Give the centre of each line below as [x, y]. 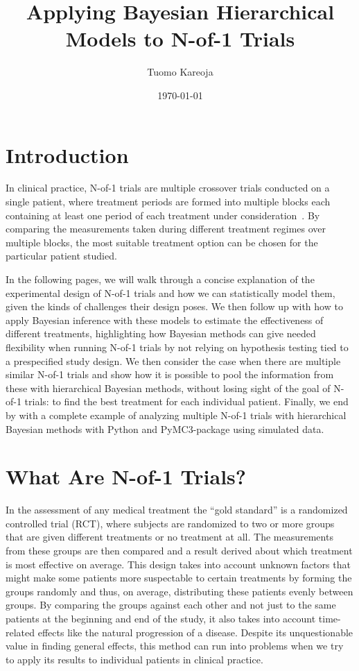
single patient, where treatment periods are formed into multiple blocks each [168, 202]
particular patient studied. [61, 256]
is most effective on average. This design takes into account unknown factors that [178, 564]
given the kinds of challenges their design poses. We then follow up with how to [174, 306]
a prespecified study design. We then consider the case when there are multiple [173, 360]
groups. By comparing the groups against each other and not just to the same [171, 605]
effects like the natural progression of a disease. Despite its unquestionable [195, 632]
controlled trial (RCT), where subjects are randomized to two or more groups [170, 523]
